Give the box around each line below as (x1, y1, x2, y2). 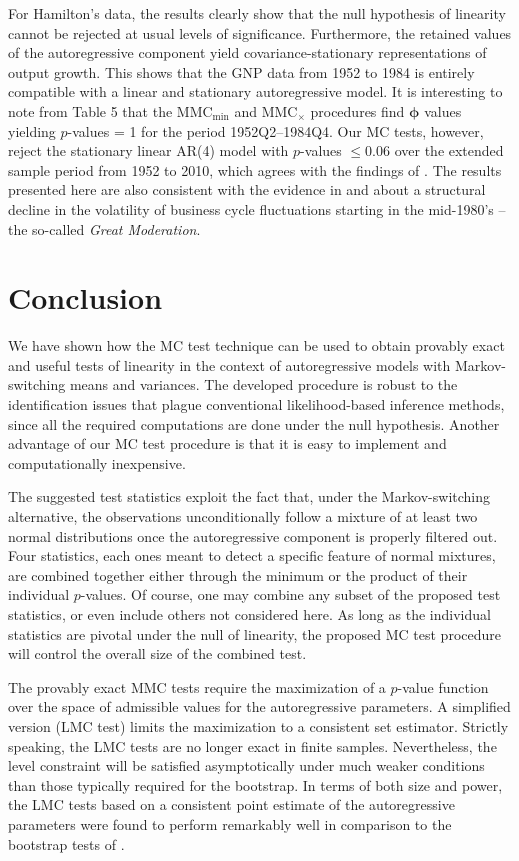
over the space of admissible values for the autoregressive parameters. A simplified (8, 696, 511, 717)
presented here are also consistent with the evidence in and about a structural (8, 179, 486, 200)
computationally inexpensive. (8, 452, 186, 473)
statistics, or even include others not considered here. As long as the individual (8, 603, 491, 624)
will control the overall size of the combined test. (8, 643, 307, 664)
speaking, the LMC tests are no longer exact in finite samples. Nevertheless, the (8, 735, 497, 756)
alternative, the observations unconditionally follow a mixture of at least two (8, 506, 478, 526)
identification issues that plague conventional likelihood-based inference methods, (8, 394, 505, 415)
